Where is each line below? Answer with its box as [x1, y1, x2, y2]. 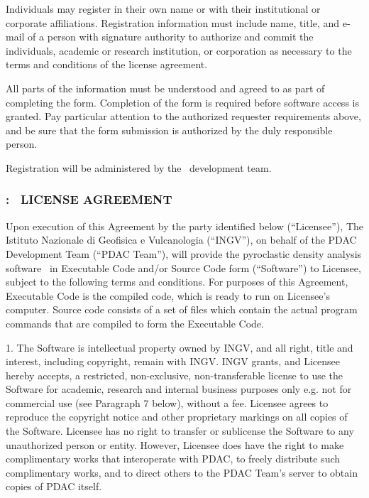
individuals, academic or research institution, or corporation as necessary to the [6, 43, 352, 58]
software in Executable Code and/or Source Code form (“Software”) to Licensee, [6, 260, 361, 275]
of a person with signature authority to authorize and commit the [28, 29, 314, 44]
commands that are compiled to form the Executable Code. [6, 315, 264, 330]
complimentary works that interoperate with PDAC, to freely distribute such [6, 451, 341, 466]
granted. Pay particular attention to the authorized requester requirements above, [6, 109, 361, 124]
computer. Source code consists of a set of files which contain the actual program [6, 302, 358, 317]
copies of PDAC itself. [6, 479, 102, 494]
